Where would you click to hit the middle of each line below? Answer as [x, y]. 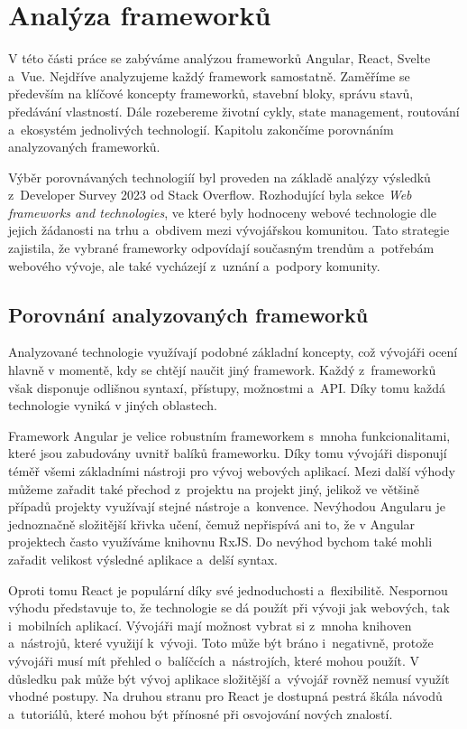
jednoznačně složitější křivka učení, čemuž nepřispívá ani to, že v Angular [212, 523]
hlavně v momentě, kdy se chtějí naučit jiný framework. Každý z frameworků [222, 370]
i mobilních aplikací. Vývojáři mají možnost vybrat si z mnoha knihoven [210, 625]
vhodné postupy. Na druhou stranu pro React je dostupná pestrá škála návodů [225, 696]
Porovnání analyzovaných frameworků [188, 314]
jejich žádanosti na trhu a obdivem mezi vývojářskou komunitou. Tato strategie [229, 230]
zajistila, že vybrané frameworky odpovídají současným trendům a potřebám [221, 248]
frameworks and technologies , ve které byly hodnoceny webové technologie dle [222, 212]
